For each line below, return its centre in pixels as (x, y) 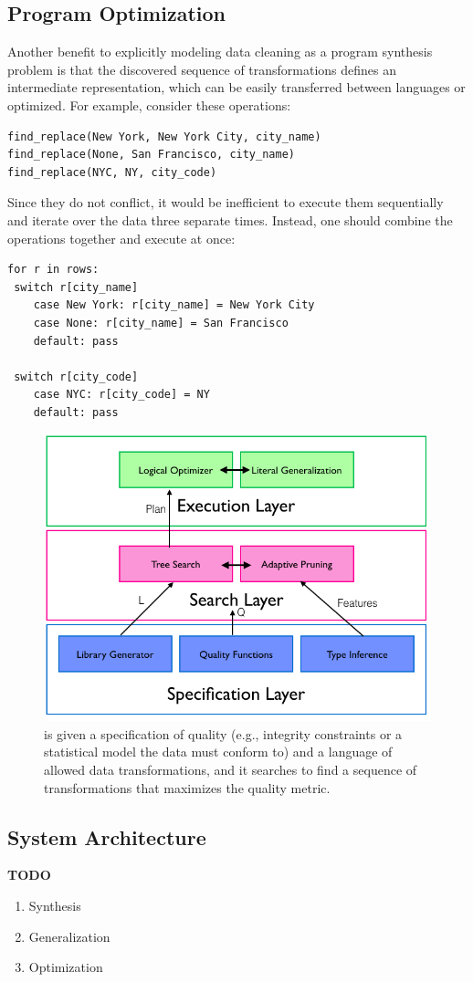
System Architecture (107, 836)
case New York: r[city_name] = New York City (174, 305)
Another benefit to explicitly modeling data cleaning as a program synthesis (220, 52)
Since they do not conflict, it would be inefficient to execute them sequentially (226, 202)
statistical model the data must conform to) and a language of (218, 752)
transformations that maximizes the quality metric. (187, 787)
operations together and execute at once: (121, 238)
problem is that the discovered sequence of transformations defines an (202, 69)
